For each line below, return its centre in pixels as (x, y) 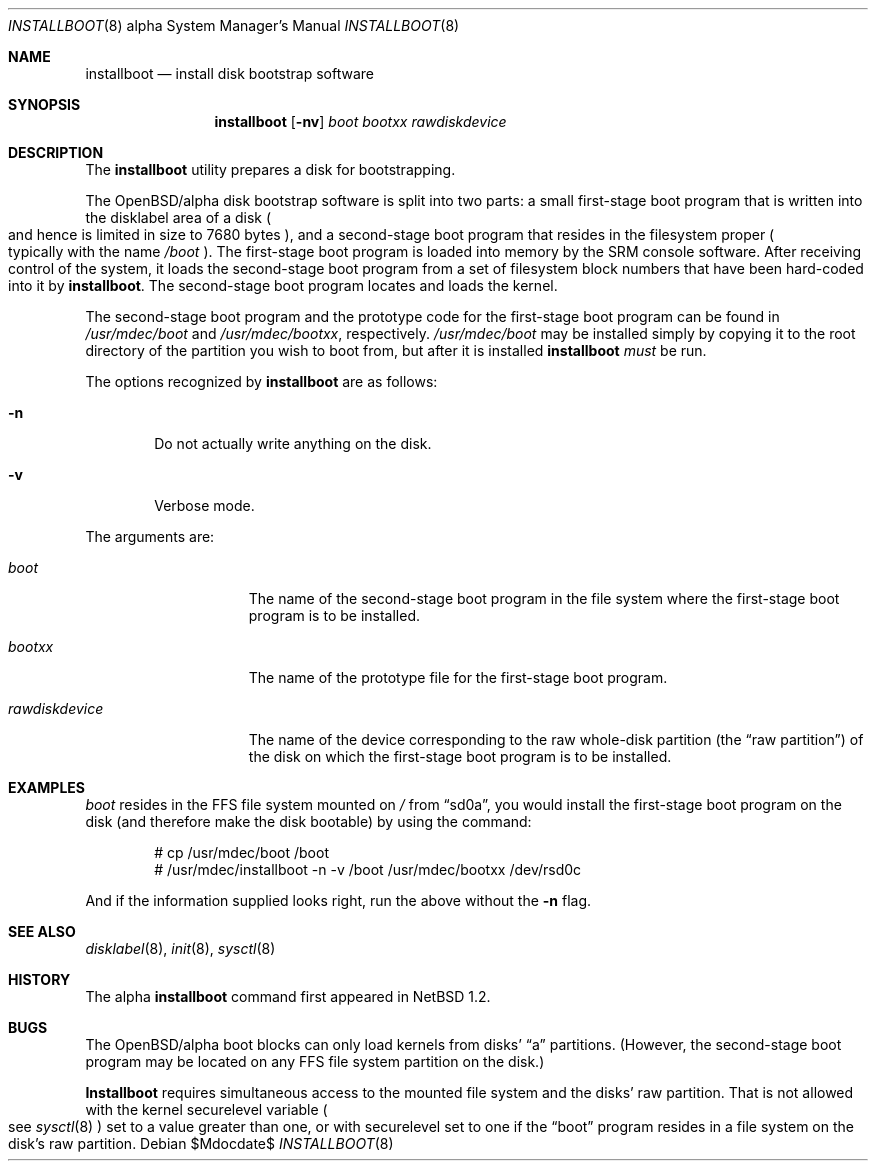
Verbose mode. (204, 505)
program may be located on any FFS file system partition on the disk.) (315, 1061)
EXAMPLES (46, 787)
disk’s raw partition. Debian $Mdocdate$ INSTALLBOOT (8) (201, 1143)
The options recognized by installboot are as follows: (261, 381)
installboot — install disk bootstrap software (230, 73)
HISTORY (39, 979)
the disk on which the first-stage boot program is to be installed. (460, 756)
